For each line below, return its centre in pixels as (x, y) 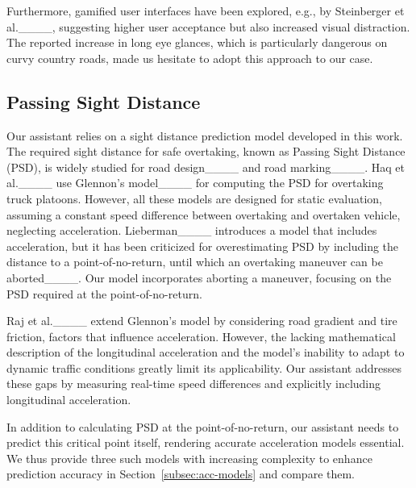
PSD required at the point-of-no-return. (104, 293)
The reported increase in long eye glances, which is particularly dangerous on (197, 42)
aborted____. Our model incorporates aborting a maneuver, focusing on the (199, 277)
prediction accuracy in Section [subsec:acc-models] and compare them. (181, 474)
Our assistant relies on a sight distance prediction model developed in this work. (205, 135)
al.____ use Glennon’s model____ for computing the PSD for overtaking (195, 183)
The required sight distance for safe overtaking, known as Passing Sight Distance (206, 151)
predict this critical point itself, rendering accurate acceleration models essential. (206, 442)
